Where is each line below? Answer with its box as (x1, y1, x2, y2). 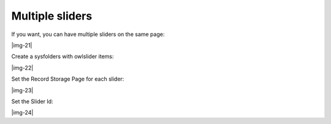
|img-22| (11, 64, 34, 71)
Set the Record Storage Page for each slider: (11, 75, 124, 82)
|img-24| (11, 109, 34, 116)
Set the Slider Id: (11, 98, 53, 105)
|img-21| (11, 42, 32, 49)
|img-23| (11, 86, 34, 94)
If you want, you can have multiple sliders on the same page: (11, 31, 165, 38)
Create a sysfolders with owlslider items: (11, 53, 114, 60)
